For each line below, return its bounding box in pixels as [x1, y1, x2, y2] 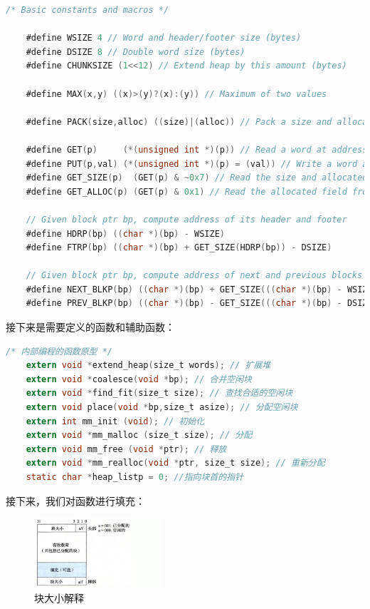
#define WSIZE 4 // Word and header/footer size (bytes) [26, 33, 302, 43]
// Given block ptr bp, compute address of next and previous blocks [26, 270, 363, 281]
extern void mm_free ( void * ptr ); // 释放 [26, 444, 227, 454]
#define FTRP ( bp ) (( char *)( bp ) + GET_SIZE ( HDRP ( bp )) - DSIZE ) [26, 242, 332, 253]
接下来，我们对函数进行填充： [6, 493, 145, 508]
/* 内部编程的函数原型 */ [6, 346, 112, 357]
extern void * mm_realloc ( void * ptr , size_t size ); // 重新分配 [26, 458, 325, 469]
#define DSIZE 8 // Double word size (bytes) [26, 46, 245, 57]
